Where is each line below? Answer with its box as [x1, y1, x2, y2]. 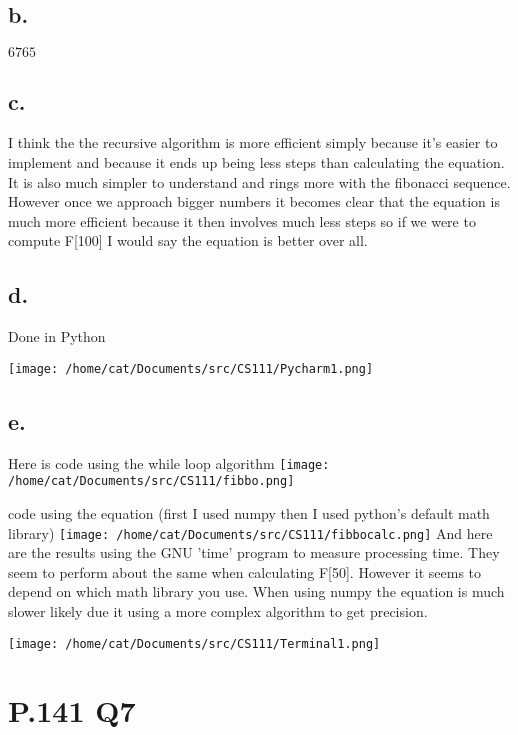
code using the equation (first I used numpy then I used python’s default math [8, 502, 490, 523]
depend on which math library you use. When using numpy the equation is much [8, 581, 505, 602]
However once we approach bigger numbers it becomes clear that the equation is [8, 191, 500, 212]
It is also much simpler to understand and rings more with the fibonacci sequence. [8, 171, 511, 192]
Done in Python [8, 326, 106, 347]
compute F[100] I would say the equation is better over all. [8, 230, 368, 251]
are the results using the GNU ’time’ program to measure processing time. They [8, 542, 500, 563]
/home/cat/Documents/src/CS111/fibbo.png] [8, 474, 295, 489]
